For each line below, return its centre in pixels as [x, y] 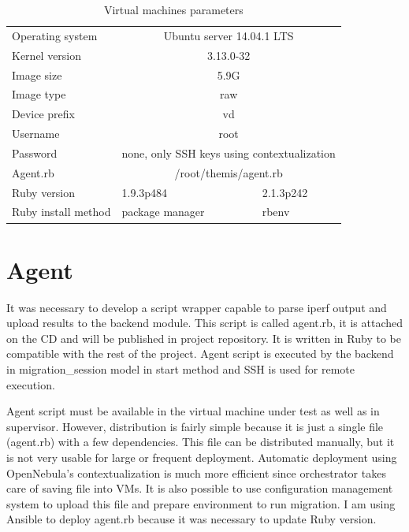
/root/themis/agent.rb [229, 172]
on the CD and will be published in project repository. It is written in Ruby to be [204, 338]
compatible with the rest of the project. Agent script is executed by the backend [200, 353]
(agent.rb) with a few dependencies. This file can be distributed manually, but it [201, 442]
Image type [39, 94]
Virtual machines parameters [173, 9]
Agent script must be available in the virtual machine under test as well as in [193, 411]
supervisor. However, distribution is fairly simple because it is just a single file [195, 426]
